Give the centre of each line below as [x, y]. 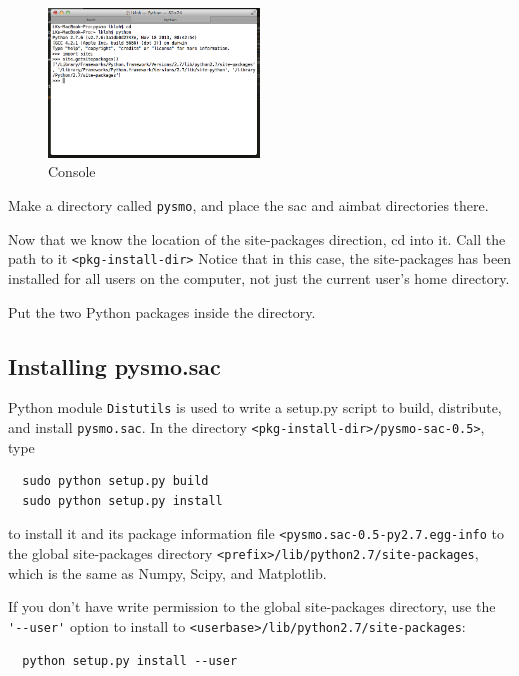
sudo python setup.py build [115, 481]
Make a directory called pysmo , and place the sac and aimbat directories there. [248, 205]
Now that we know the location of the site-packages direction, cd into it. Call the [257, 238]
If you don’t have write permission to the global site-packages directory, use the [252, 606]
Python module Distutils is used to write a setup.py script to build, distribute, [255, 407]
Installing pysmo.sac [114, 365]
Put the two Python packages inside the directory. [162, 311]
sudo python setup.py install [122, 500]
